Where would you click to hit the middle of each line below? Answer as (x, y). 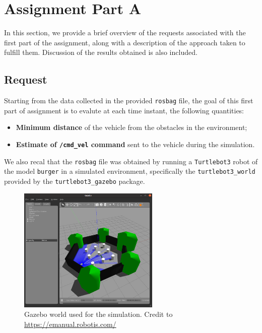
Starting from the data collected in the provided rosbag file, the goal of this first (129, 101)
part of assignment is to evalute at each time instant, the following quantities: (124, 110)
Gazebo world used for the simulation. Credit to (99, 314)
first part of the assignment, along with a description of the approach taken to (125, 42)
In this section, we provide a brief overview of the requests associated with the (125, 32)
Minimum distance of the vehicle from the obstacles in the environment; (132, 127)
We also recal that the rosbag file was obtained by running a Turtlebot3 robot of (131, 161)
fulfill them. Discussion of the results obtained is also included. (101, 52)
